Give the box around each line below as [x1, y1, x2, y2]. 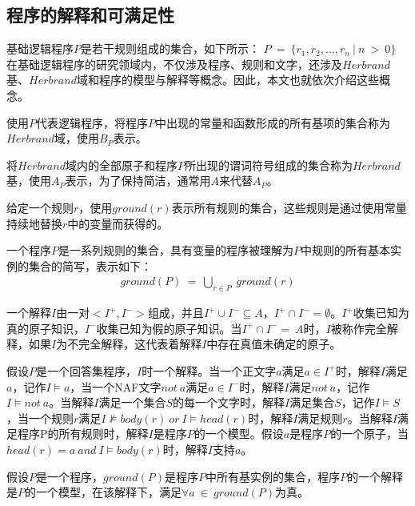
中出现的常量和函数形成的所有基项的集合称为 [155, 114, 390, 131]
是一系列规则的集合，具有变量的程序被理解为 [58, 242, 293, 259]
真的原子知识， [6, 319, 85, 336]
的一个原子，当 [330, 425, 409, 442]
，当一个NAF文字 [70, 378, 162, 395]
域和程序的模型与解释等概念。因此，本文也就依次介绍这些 [76, 71, 379, 88]
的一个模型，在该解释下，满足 [25, 484, 182, 500]
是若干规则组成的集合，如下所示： [81, 40, 260, 57]
